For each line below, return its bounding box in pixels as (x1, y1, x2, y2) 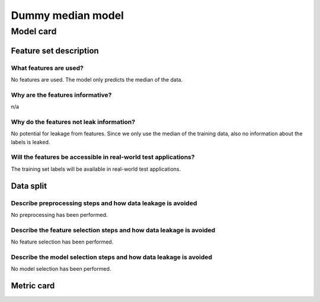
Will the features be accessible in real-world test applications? (11, 153, 195, 161)
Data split (11, 181, 47, 191)
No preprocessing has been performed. (11, 211, 108, 218)
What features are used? (11, 64, 84, 72)
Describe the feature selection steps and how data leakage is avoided (11, 226, 216, 234)
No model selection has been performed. (11, 265, 111, 272)
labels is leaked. (11, 138, 50, 145)
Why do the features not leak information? (11, 118, 136, 126)
